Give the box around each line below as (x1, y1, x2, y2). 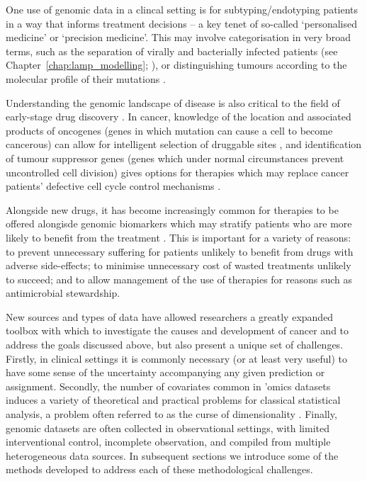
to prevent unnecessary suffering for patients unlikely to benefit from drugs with (6, 244, 354, 259)
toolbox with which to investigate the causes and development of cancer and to (6, 323, 349, 338)
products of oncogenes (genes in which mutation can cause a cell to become (6, 123, 333, 137)
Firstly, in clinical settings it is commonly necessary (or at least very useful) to (6, 351, 347, 366)
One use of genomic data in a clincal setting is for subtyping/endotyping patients (6, 2, 358, 16)
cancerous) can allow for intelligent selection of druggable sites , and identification (6, 137, 362, 152)
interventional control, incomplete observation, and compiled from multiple (6, 434, 331, 449)
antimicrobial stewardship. (6, 285, 120, 300)
